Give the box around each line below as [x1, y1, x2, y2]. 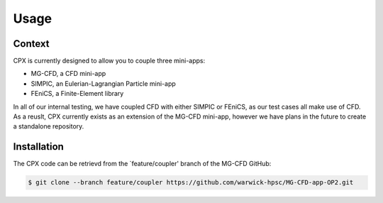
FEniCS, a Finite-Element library [30, 89, 124, 98]
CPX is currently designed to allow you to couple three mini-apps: [13, 57, 206, 65]
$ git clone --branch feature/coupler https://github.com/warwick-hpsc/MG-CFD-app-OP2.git [28, 178, 354, 187]
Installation [13, 141, 64, 153]
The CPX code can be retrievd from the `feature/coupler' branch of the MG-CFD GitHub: [13, 160, 272, 168]
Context [13, 38, 50, 50]
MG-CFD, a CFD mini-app [30, 70, 106, 78]
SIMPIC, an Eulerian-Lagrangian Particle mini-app [30, 79, 177, 88]
